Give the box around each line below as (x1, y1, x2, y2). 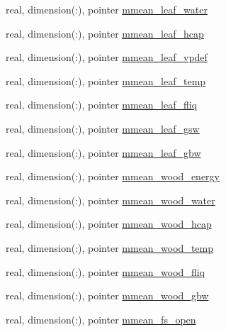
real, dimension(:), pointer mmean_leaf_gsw (6, 121, 200, 135)
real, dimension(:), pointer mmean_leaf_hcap (6, 26, 204, 40)
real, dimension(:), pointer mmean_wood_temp (6, 240, 214, 255)
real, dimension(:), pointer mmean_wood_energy (6, 169, 220, 184)
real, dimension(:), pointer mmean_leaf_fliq (6, 97, 198, 112)
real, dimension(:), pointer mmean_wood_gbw (6, 288, 209, 303)
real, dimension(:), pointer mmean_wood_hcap (6, 216, 212, 231)
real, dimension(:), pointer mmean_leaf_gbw (6, 145, 201, 160)
